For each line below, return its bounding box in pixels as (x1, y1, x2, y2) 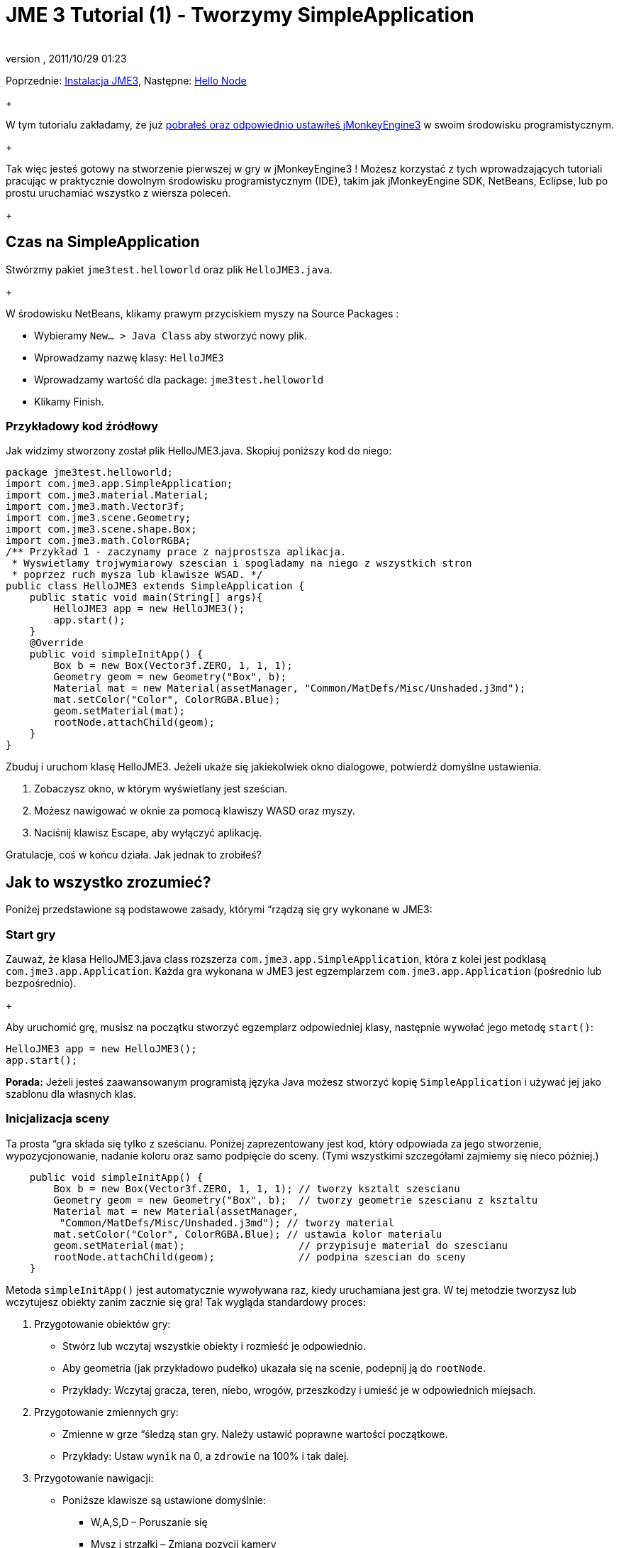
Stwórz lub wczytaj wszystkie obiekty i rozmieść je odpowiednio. (62, 1339, 366, 1352)
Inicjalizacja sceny (6, 1111, 110, 1126)
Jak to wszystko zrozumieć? (6, 873, 211, 891)
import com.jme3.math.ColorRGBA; (6, 535, 191, 547)
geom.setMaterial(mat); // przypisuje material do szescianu (53, 1239, 508, 1251)
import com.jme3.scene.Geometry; (6, 512, 191, 524)
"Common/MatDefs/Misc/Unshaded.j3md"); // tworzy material (59, 1216, 394, 1228)
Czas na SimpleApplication (6, 233, 200, 251)
